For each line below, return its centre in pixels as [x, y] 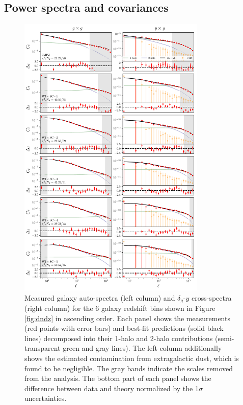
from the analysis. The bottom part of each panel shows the [118, 378]
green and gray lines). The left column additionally [142, 348]
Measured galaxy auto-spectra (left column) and [100, 297]
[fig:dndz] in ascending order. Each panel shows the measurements [127, 318]
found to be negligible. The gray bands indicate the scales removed [129, 368]
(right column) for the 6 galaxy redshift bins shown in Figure [120, 308]
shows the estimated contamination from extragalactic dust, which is [132, 358]
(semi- [225, 338]
